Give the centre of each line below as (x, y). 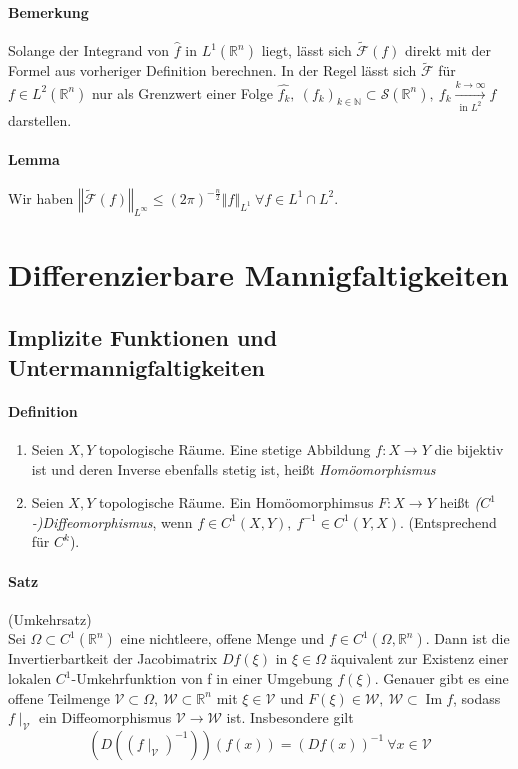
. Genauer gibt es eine (441, 678)
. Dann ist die (467, 638)
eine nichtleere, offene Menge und (222, 638)
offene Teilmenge (59, 697)
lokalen (30, 678)
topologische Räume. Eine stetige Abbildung (234, 449)
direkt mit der (448, 50)
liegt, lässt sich (306, 50)
